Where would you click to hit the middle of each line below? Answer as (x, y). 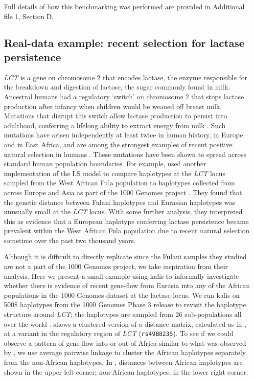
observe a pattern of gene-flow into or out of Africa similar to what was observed (125, 343)
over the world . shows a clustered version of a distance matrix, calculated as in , (125, 324)
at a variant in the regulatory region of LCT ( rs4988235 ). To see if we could (119, 333)
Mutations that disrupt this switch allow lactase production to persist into (115, 116)
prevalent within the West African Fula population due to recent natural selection (127, 231)
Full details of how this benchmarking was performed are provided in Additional (124, 6)
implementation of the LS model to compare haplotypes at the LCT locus (115, 173)
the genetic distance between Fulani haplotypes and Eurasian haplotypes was (120, 202)
